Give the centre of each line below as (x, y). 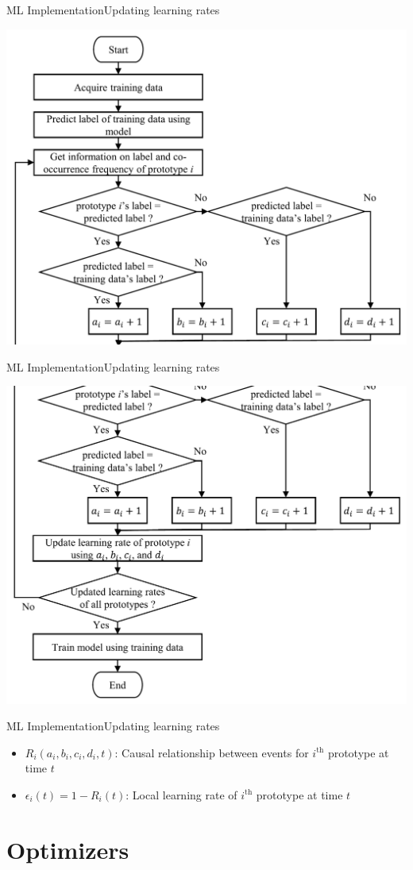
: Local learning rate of (181, 794)
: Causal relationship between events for (212, 752)
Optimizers (68, 849)
